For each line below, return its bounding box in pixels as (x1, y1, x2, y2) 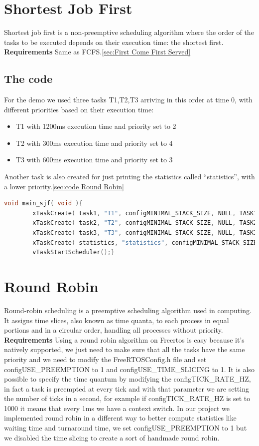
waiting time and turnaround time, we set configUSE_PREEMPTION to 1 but (4, 423, 247, 433)
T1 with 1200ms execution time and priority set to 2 (15, 121, 176, 131)
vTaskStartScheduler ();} (32, 249, 115, 256)
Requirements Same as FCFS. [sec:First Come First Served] (4, 46, 191, 57)
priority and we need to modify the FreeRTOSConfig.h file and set (4, 354, 207, 364)
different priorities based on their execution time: (4, 104, 154, 114)
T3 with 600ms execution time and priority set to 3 (15, 154, 173, 165)
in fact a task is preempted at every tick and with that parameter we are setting (4, 383, 249, 394)
